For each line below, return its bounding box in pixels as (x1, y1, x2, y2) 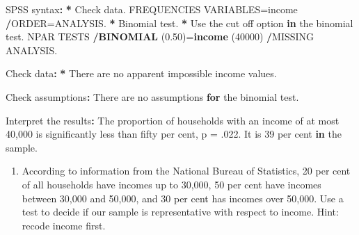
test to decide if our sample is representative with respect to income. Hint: (22, 204, 339, 219)
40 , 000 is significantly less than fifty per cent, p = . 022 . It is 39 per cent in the (6, 127, 342, 141)
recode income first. (22, 218, 106, 232)
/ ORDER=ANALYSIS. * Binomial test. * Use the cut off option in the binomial (6, 15, 353, 30)
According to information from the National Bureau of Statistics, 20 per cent (22, 163, 351, 178)
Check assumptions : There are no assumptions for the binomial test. (6, 89, 299, 104)
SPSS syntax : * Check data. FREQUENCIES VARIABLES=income (6, 2, 298, 16)
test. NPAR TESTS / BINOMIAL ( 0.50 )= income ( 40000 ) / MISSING (6, 29, 314, 44)
